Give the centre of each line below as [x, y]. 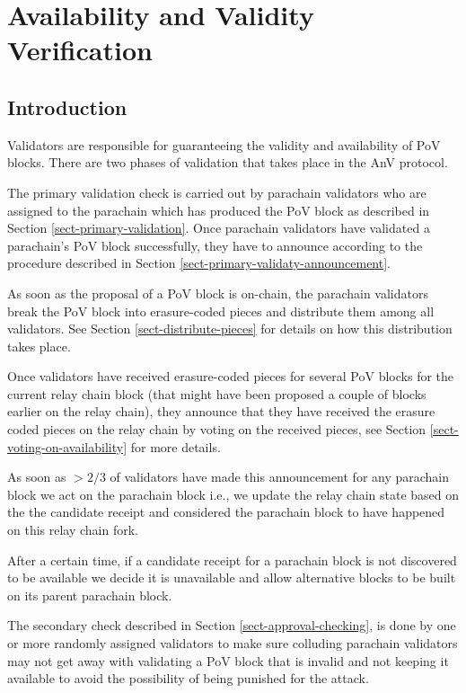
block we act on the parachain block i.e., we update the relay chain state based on [233, 494]
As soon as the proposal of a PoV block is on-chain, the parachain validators [218, 293]
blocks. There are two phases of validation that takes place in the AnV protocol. [228, 162]
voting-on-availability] [67, 446]
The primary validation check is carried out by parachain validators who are [217, 192]
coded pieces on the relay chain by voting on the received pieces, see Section [217, 429]
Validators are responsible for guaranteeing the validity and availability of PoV [224, 144]
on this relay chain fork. [73, 530]
